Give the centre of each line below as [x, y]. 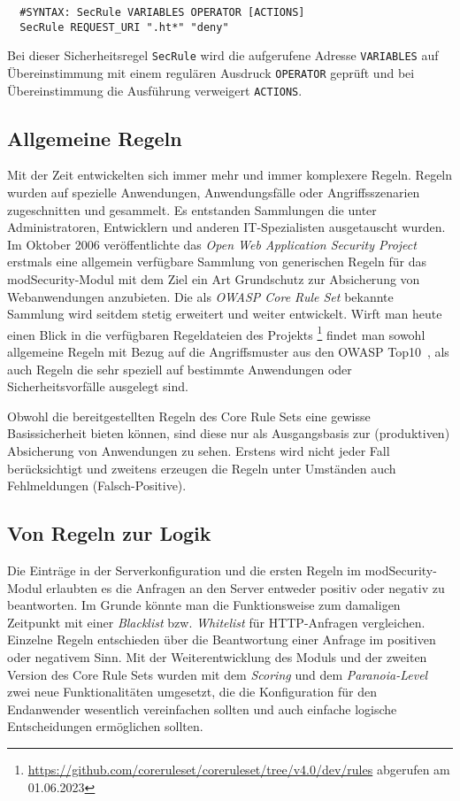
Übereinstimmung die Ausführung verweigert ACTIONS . [155, 90]
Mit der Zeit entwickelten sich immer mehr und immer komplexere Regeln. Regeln [230, 175]
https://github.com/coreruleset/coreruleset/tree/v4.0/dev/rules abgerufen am [239, 769]
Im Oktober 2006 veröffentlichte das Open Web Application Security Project [212, 244]
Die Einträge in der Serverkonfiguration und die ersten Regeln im [184, 570]
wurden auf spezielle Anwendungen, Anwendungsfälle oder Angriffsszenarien [214, 193]
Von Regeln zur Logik [109, 533]
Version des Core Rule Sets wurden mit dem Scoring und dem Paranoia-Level [218, 674]
